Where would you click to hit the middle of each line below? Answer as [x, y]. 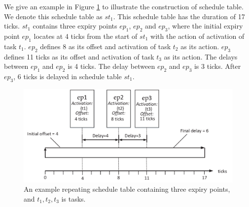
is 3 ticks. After [217, 66]
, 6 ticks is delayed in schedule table [68, 76]
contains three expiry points [75, 26]
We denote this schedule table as [53, 16]
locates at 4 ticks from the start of [86, 36]
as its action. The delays [201, 56]
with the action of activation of [197, 36]
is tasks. [73, 199]
